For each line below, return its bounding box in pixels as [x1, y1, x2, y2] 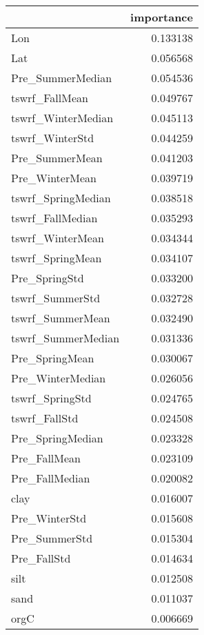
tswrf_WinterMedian [11, 110, 114, 126]
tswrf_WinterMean [11, 230, 104, 246]
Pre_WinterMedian [11, 370, 106, 386]
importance [130, 9, 193, 25]
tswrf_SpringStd [11, 390, 92, 406]
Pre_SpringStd [11, 270, 84, 286]
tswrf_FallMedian [11, 210, 98, 226]
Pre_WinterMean [11, 170, 96, 186]
